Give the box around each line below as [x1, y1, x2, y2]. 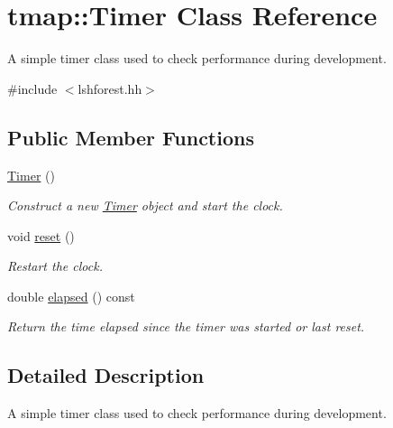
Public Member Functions [7, 123, 254, 151]
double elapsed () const [7, 286, 135, 305]
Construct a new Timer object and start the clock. [7, 196, 283, 215]
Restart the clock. [7, 256, 103, 275]
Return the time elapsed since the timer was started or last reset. [7, 317, 365, 336]
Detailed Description [7, 361, 205, 389]
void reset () [7, 226, 75, 245]
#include [7, 79, 58, 98]
